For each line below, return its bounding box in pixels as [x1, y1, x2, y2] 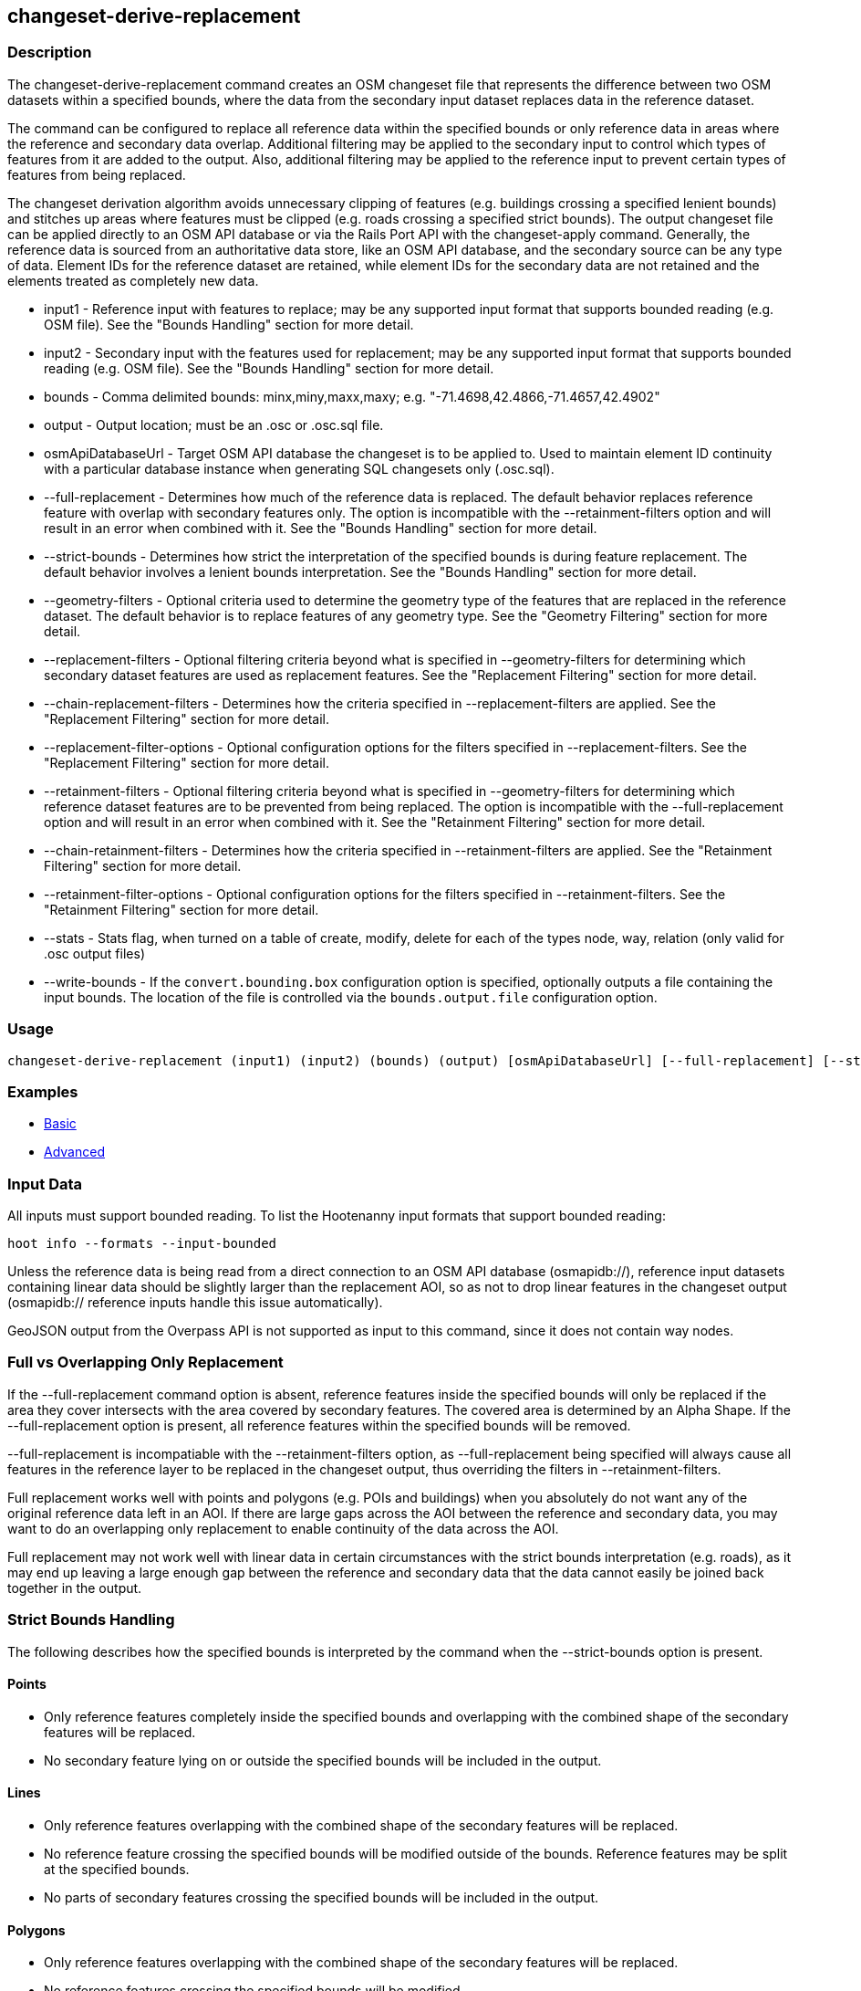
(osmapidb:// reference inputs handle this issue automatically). [7, 1294, 383, 1311]
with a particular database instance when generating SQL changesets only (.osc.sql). [44, 460, 555, 477]
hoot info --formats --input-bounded [7, 1236, 277, 1252]
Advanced [44, 1144, 105, 1160]
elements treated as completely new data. [7, 272, 259, 288]
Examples [7, 1082, 78, 1101]
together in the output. [7, 1579, 142, 1596]
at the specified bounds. [44, 1860, 190, 1877]
